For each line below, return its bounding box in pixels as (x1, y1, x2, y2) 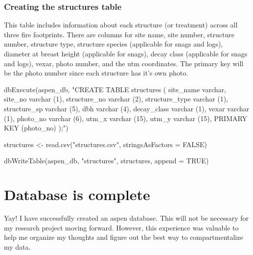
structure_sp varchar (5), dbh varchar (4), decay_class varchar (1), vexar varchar (4, 103, 250, 113)
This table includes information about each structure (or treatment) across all (4, 20, 238, 30)
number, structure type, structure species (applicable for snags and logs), (4, 39, 223, 49)
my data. (4, 241, 31, 252)
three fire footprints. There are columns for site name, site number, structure (4, 29, 234, 39)
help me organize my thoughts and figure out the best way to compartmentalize (4, 232, 243, 242)
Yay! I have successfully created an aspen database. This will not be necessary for (4, 213, 249, 223)
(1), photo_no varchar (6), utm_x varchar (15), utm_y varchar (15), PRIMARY (4, 113, 248, 123)
